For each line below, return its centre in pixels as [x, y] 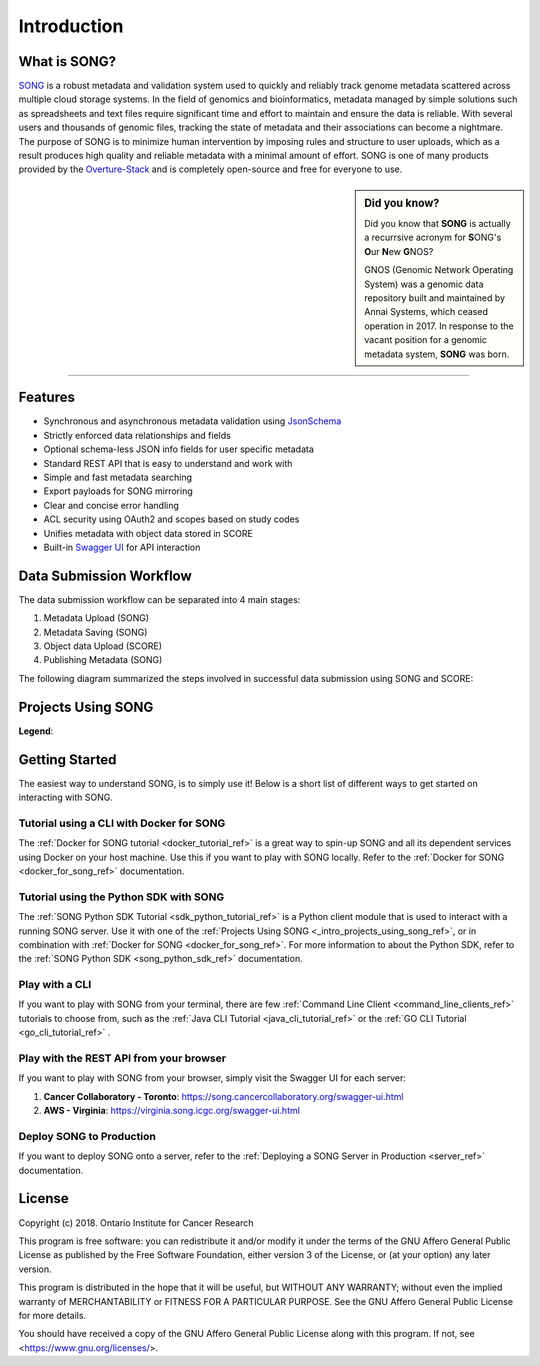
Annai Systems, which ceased [426, 312]
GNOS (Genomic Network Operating [439, 270]
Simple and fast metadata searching [118, 477]
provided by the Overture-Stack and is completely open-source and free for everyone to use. [210, 169]
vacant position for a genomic [426, 340]
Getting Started [67, 759]
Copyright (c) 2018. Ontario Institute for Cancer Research [136, 1222]
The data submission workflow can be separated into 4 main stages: [159, 599]
